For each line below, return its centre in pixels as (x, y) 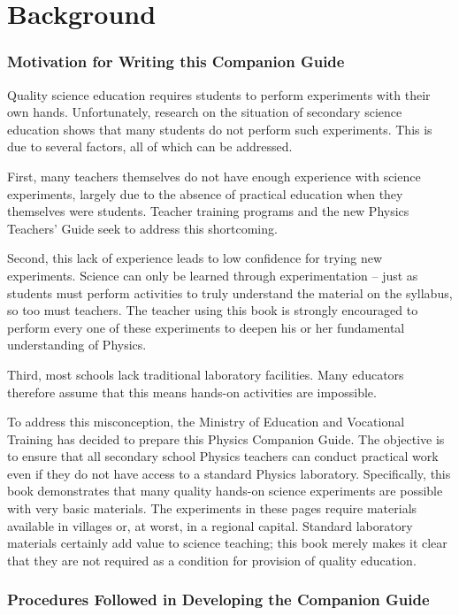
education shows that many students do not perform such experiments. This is (220, 129)
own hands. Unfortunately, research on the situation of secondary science (205, 112)
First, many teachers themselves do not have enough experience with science (214, 176)
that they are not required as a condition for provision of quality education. (212, 560)
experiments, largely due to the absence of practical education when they (205, 193)
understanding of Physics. (77, 345)
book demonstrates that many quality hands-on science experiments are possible (225, 491)
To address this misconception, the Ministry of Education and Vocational (206, 422)
